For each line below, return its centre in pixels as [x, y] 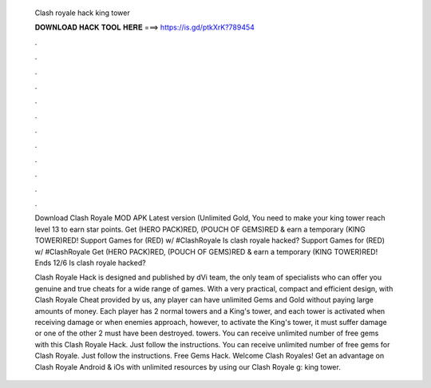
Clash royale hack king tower [83, 13]
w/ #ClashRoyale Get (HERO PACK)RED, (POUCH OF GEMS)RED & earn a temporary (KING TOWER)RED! [206, 251]
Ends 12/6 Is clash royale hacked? [91, 263]
